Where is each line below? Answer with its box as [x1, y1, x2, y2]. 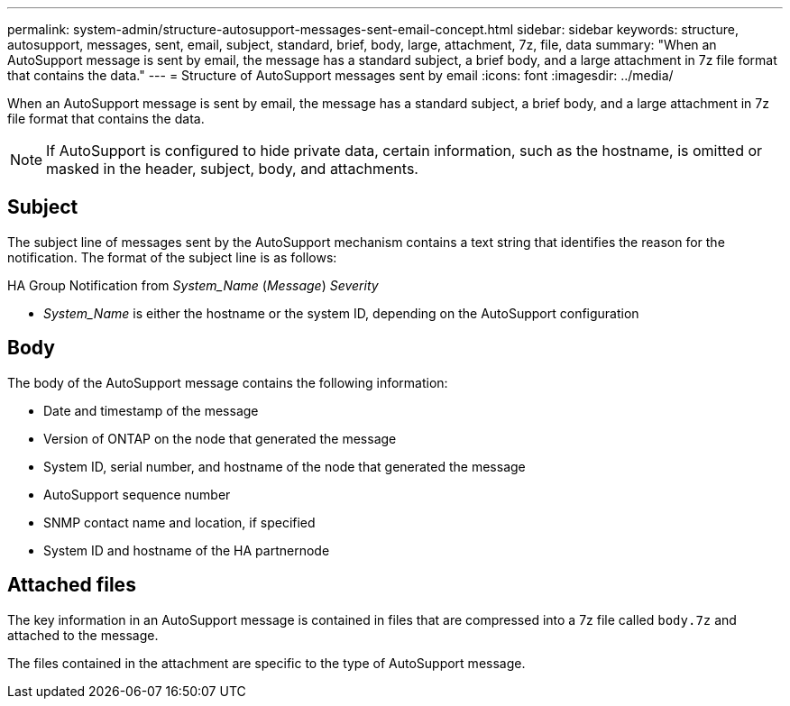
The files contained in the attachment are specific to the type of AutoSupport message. [7, 655, 526, 671]
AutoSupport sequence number [43, 486, 231, 502]
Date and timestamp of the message [43, 402, 259, 418]
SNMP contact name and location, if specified [43, 514, 316, 530]
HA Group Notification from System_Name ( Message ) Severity [7, 277, 379, 293]
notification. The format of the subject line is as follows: [7, 249, 337, 265]
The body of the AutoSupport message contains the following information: [7, 374, 448, 390]
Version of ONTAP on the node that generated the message [43, 430, 397, 446]
